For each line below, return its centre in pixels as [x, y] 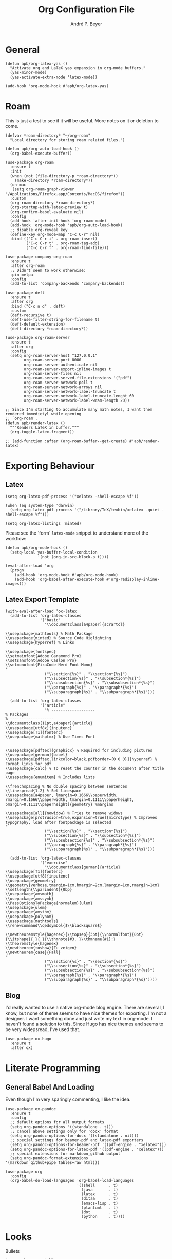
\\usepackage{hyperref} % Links [40, 643]
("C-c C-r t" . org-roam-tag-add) [63, 243]
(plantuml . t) [100, 1208]
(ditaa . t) [100, 1199]
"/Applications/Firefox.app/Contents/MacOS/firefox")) [65, 194]
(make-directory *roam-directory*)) [54, 180]
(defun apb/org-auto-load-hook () [42, 149]
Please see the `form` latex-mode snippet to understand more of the [77, 533]
